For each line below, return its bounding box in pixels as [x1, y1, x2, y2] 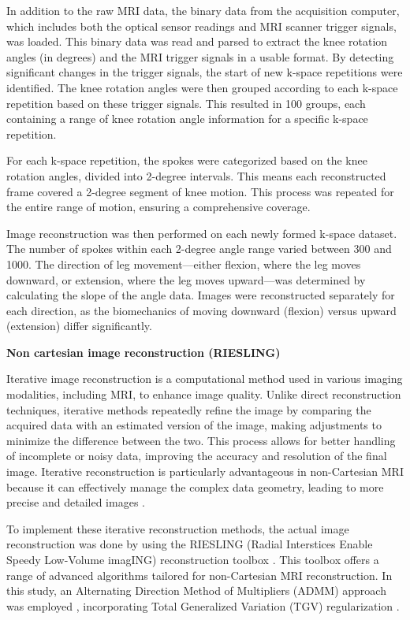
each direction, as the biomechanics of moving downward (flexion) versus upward [6, 302, 397, 318]
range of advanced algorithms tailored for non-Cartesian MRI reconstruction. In [6, 566, 393, 583]
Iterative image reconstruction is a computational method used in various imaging [6, 370, 403, 387]
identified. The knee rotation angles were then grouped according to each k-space [6, 79, 398, 95]
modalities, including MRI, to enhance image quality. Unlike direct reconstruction [6, 386, 401, 403]
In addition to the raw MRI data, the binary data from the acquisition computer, [6, 2, 400, 18]
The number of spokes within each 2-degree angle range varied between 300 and [6, 240, 392, 257]
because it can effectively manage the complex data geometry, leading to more [6, 478, 384, 495]
